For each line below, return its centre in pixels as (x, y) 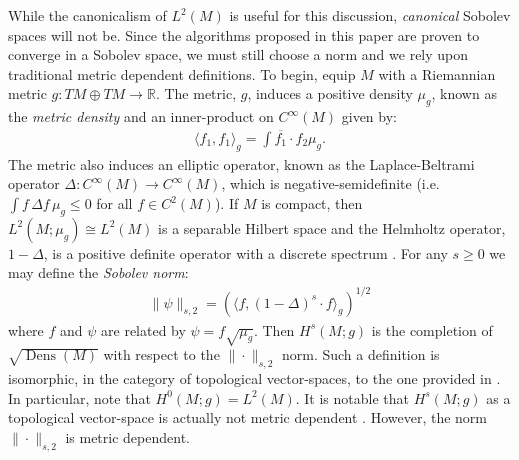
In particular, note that (79, 397)
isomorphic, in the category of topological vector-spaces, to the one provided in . (254, 378)
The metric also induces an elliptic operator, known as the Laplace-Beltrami (241, 163)
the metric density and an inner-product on (141, 116)
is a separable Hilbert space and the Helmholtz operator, (332, 227)
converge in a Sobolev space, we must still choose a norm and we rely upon (238, 54)
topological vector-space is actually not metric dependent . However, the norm (248, 417)
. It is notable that (352, 397)
